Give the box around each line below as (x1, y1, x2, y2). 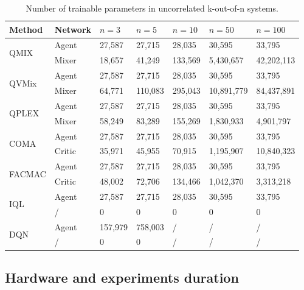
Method (9, 23, 43, 35)
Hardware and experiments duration (5, 267, 239, 286)
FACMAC (9, 167, 46, 180)
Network (54, 23, 92, 35)
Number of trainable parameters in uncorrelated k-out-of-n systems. (26, 2, 278, 14)
